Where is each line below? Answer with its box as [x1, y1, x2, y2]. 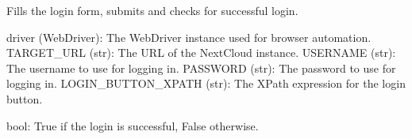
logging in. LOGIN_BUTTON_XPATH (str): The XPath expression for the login [6, 75, 406, 92]
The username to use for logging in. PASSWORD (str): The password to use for [6, 59, 396, 76]
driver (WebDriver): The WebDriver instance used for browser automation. [6, 28, 372, 45]
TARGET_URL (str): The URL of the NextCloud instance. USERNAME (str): [6, 44, 396, 61]
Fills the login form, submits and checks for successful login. [6, 2, 298, 18]
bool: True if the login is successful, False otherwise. [6, 117, 259, 133]
